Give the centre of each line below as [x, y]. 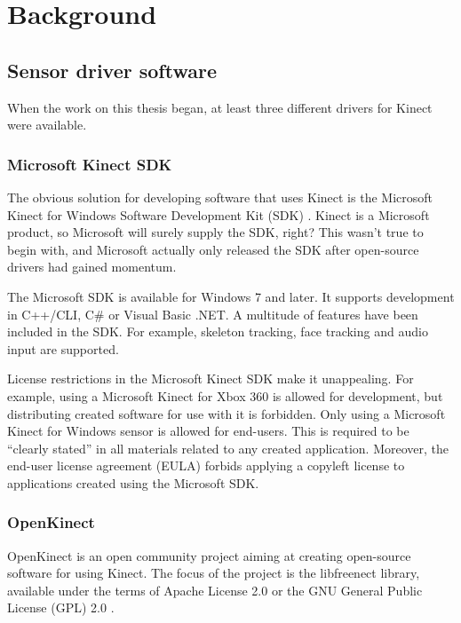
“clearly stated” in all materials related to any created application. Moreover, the [228, 448]
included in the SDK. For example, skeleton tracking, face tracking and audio [218, 331]
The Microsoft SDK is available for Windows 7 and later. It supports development [231, 296]
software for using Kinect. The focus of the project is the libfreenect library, [214, 573]
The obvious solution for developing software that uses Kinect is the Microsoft [220, 197]
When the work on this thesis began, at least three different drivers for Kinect [220, 107]
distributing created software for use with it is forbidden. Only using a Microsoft [227, 413]
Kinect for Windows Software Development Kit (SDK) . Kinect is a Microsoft [219, 214]
